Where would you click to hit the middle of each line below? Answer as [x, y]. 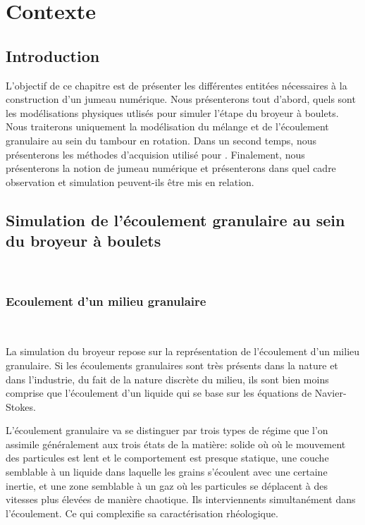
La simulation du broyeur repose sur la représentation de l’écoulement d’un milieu [183, 351]
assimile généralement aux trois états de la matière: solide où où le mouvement [176, 444]
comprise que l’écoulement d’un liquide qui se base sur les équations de [159, 393]
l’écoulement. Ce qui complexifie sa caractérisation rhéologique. [142, 513]
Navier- [330, 393]
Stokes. [21, 406]
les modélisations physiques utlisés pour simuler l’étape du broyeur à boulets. [172, 112]
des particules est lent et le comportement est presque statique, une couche [167, 458]
